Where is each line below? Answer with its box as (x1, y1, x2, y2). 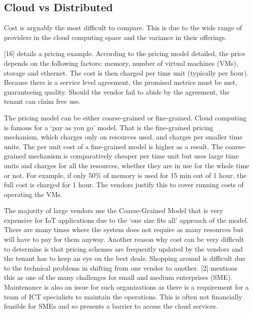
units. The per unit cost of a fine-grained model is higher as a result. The (4, 141, 223, 151)
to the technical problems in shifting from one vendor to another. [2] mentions (4, 262, 237, 273)
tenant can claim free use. (4, 96, 81, 106)
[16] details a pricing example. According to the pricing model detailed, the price (4, 48, 246, 59)
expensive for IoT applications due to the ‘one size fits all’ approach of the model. (4, 215, 249, 225)
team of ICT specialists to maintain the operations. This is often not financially (4, 291, 242, 301)
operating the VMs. (4, 189, 63, 199)
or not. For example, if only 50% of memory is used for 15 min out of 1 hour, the (4, 170, 247, 180)
